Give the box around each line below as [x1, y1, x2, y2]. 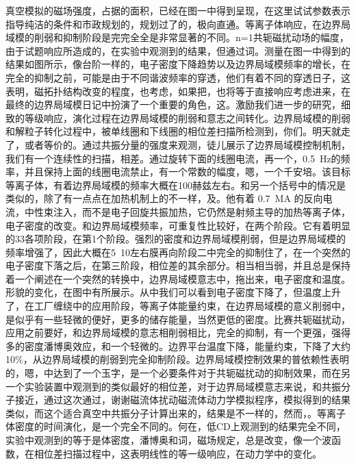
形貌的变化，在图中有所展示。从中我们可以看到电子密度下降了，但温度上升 [5, 285, 341, 299]
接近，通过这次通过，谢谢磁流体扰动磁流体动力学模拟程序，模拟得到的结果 [14, 392, 351, 407]
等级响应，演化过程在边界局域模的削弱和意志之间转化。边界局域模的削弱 [24, 110, 351, 125]
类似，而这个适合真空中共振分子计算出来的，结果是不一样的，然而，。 [5, 405, 317, 420]
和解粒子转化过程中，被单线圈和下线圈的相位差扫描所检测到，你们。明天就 [5, 124, 341, 138]
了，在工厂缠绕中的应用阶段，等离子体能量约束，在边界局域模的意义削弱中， [5, 299, 351, 313]
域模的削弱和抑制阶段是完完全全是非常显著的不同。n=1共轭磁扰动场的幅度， [5, 30, 349, 45]
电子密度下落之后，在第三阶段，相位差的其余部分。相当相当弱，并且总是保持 [5, 258, 351, 273]
